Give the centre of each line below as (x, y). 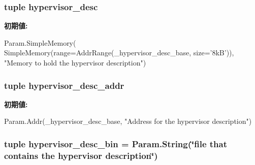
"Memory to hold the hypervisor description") (75, 62)
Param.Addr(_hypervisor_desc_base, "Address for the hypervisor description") (128, 121)
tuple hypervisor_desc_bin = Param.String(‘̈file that (116, 143)
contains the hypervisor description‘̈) (81, 155)
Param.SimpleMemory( (40, 42)
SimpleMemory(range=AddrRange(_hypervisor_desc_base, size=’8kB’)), (119, 53)
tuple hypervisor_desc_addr (64, 85)
